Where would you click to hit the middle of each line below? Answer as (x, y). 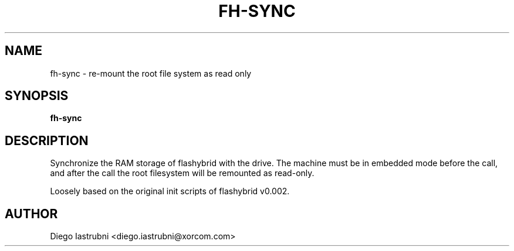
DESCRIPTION (47, 140)
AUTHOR (31, 214)
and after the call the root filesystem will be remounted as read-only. (182, 173)
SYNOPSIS (37, 96)
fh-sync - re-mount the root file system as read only (151, 73)
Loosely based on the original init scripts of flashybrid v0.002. (170, 191)
